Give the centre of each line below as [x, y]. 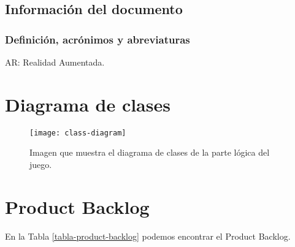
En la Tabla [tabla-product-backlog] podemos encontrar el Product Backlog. [148, 236]
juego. [41, 164]
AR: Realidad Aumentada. [55, 62]
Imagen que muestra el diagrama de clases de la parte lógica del [150, 152]
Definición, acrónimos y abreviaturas [98, 39]
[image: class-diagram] [78, 133]
